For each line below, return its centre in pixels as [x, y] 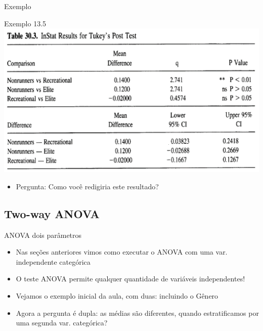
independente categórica [53, 261]
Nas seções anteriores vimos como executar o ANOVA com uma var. [122, 252]
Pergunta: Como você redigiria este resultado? [87, 186]
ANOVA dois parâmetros [43, 235]
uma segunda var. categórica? [62, 323]
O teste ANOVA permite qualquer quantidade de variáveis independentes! [130, 279]
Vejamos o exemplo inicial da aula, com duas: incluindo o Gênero [117, 295]
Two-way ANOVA [52, 213]
